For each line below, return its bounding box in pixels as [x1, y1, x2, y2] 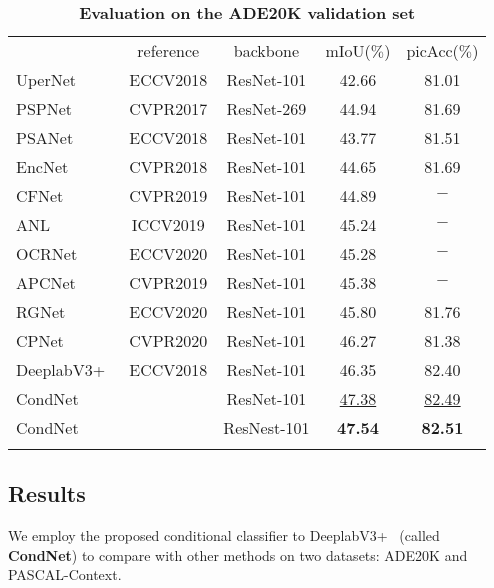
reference [137, 39, 200, 62]
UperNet [16, 68, 77, 91]
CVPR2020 [129, 329, 208, 352]
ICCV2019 [131, 213, 205, 236]
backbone [233, 39, 300, 62]
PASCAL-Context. [8, 564, 122, 585]
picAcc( [406, 39, 459, 62]
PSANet [16, 126, 74, 149]
